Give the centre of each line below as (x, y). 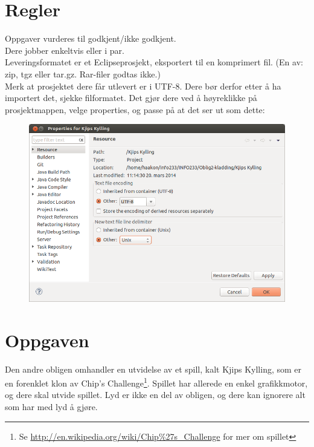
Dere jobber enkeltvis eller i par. (65, 50)
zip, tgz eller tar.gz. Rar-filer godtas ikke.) (83, 73)
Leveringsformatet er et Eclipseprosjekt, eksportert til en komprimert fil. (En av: (154, 62)
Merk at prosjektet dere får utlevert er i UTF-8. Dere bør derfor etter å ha (143, 86)
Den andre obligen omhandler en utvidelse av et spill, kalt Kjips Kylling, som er (153, 369)
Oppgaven (47, 340)
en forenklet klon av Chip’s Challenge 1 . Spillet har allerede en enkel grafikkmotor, (156, 382)
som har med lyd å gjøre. (51, 407)
